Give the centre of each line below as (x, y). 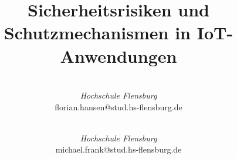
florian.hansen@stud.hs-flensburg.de (118, 106)
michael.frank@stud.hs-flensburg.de (118, 149)
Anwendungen (118, 55)
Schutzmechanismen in (97, 33)
